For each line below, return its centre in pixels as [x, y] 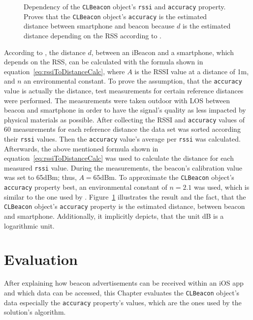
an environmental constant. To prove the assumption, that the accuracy [133, 81]
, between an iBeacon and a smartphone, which [162, 52]
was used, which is [222, 187]
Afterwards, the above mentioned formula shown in [81, 148]
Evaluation [41, 259]
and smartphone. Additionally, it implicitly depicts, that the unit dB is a [114, 216]
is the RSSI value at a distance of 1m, [192, 71]
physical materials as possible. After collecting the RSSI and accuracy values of [124, 119]
